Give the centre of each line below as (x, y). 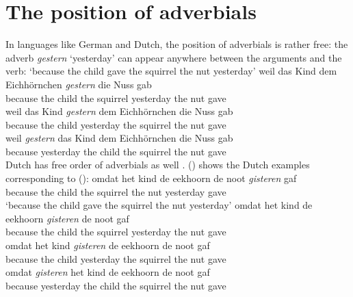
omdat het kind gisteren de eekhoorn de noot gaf (108, 245)
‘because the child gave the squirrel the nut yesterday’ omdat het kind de (159, 205)
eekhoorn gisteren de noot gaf (67, 218)
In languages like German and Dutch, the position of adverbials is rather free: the (177, 44)
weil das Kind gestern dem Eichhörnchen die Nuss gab (119, 111)
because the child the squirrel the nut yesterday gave (116, 191)
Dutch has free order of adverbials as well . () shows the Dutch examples (158, 165)
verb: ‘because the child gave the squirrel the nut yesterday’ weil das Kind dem (171, 71)
